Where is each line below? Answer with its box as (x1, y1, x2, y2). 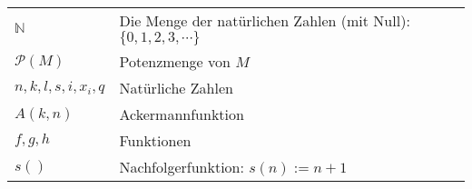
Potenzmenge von (119, 51, 231, 72)
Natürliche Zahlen (119, 77, 233, 98)
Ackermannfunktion (119, 104, 244, 124)
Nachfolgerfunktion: (119, 156, 244, 177)
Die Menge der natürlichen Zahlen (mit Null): (119, 10, 410, 31)
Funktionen (119, 130, 192, 151)
